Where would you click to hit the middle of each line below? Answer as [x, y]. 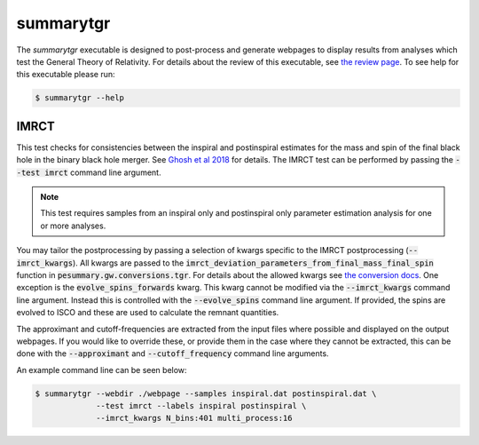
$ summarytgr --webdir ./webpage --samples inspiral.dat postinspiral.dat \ [206, 393]
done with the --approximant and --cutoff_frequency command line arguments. [173, 354]
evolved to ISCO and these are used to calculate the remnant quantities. [148, 313]
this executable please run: [66, 75]
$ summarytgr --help [79, 98]
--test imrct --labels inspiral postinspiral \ [201, 406]
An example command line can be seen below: [102, 370]
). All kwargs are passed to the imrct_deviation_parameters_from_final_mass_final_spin [253, 263]
